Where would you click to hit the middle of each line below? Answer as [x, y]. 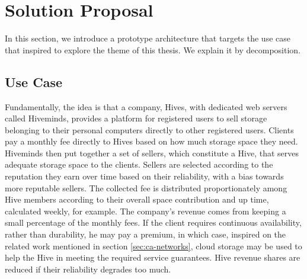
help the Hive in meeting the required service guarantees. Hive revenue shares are [153, 257]
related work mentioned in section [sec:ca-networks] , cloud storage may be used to [153, 246]
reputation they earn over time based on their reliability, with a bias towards [144, 176]
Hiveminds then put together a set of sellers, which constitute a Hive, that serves [152, 153]
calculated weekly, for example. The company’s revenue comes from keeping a [145, 211]
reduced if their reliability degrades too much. [88, 269]
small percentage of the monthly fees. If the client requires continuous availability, [153, 222]
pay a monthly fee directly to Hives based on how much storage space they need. [151, 141]
